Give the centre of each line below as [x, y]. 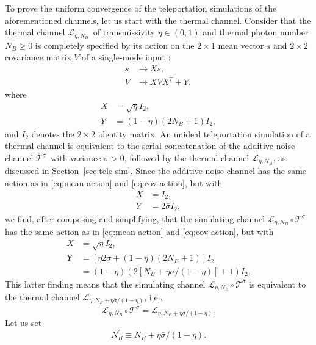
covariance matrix [38, 57]
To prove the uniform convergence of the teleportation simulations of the [141, 8]
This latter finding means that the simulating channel [105, 284]
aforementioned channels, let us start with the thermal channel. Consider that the [158, 20]
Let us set [23, 323]
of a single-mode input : [126, 57]
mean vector [241, 45]
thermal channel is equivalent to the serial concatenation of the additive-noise [150, 146]
